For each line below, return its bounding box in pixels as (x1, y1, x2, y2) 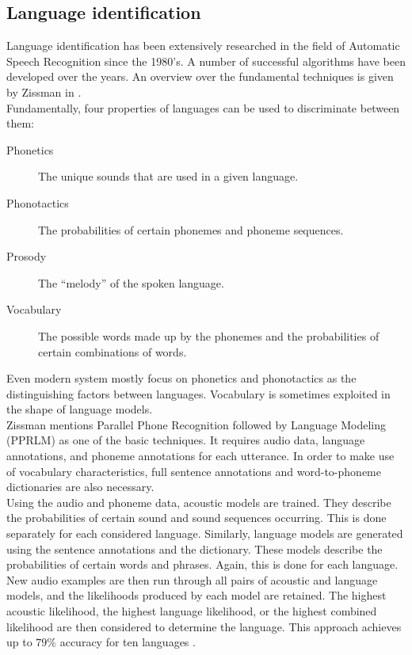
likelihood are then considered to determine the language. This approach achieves (6, 618, 402, 634)
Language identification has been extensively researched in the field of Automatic (6, 37, 400, 54)
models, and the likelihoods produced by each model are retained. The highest (6, 587, 387, 604)
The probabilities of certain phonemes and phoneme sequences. (38, 221, 344, 238)
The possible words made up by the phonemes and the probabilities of (38, 327, 380, 344)
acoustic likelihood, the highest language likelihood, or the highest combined (6, 603, 377, 619)
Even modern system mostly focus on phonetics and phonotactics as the (6, 370, 357, 387)
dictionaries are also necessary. (6, 478, 154, 495)
